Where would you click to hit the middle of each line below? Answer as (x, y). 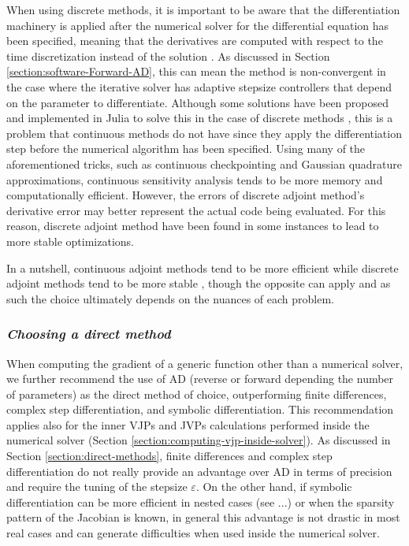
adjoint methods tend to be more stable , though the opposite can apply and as (199, 283)
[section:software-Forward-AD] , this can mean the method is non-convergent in (196, 71)
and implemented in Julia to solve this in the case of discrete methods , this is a (200, 118)
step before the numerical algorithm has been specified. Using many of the (186, 149)
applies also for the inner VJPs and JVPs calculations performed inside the (188, 424)
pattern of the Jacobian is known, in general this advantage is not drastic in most (203, 517)
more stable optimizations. (70, 241)
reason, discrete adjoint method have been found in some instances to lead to (193, 226)
